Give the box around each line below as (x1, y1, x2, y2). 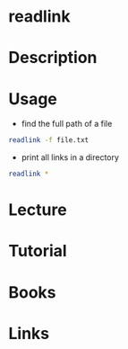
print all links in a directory (21, 152, 120, 163)
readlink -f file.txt (8, 136, 90, 145)
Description (8, 48, 98, 68)
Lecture (8, 200, 68, 220)
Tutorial (8, 241, 68, 262)
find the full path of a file (21, 119, 113, 130)
